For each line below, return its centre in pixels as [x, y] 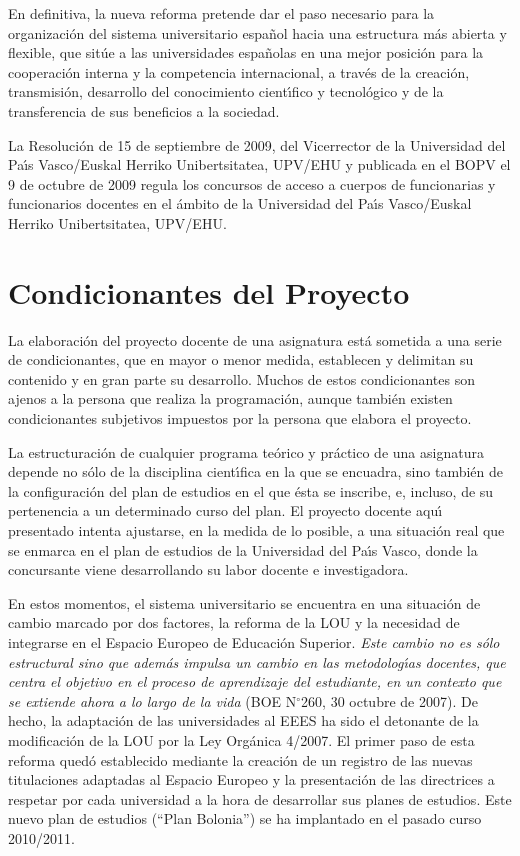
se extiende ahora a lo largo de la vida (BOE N [152, 700]
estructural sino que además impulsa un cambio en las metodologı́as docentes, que [257, 661]
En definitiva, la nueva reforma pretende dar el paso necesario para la [221, 13]
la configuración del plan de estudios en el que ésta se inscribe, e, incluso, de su [251, 490]
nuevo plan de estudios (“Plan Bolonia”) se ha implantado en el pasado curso [245, 818]
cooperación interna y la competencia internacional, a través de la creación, [239, 71]
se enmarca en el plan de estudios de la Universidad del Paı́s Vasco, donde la [243, 549]
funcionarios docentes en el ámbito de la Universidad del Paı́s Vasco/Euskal [240, 203]
